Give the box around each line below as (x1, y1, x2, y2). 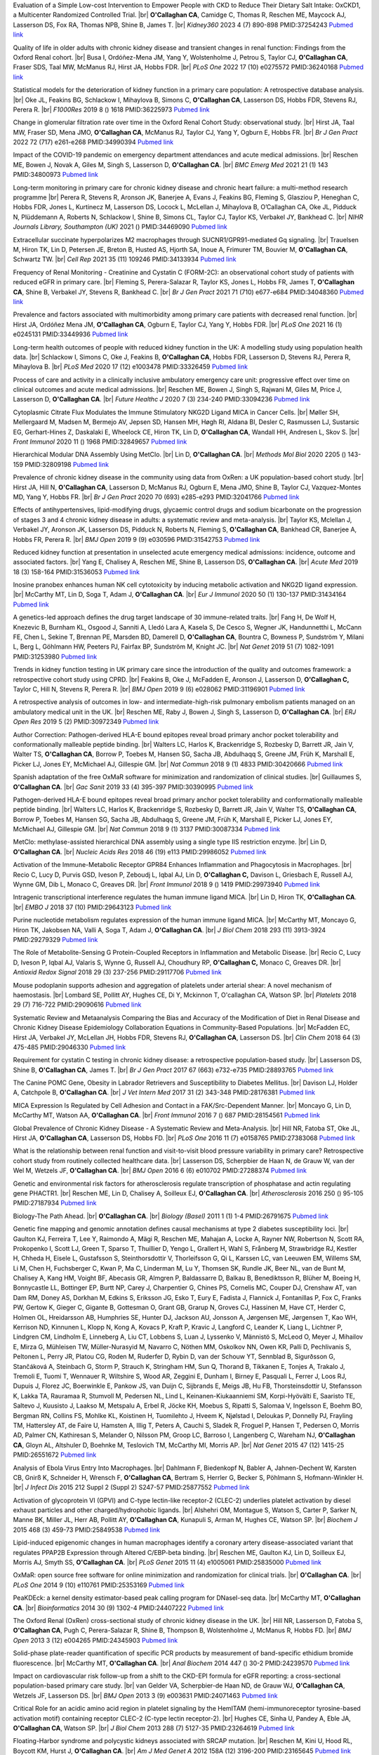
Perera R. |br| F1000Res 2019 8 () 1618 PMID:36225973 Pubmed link (13, 105, 210, 114)
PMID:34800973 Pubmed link (13, 171, 98, 179)
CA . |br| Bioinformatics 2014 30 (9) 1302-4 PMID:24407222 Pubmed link (13, 1603, 225, 1612)
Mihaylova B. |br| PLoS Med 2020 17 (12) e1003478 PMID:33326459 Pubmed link (13, 362, 248, 371)
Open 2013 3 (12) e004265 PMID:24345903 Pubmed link (13, 1636, 178, 1644)
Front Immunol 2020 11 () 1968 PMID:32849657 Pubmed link (13, 437, 187, 446)
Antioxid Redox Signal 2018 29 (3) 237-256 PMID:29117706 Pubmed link (13, 968, 222, 976)
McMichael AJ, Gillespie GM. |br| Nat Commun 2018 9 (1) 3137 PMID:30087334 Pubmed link (13, 825, 281, 833)
